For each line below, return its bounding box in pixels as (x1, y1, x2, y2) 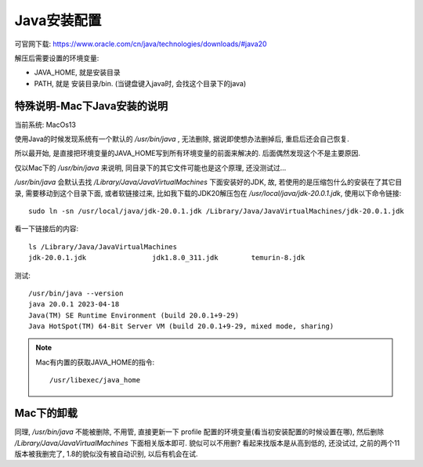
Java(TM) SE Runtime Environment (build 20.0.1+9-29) (28, 310, 239, 320)
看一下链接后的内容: (14, 224, 79, 233)
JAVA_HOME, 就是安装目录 (34, 67, 121, 78)
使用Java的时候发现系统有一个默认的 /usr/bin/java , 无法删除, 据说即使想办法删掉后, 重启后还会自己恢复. (14, 134, 349, 144)
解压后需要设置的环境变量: (14, 53, 99, 63)
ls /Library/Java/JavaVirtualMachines (28, 242, 178, 251)
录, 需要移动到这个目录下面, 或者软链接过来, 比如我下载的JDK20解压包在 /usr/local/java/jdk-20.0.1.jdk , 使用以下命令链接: (14, 188, 402, 197)
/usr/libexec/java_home (49, 376, 141, 385)
